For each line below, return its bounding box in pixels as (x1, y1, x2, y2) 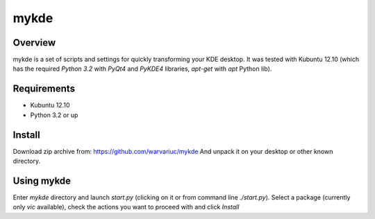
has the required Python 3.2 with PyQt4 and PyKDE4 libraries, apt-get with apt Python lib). (12, 64, 272, 73)
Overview (12, 37, 56, 49)
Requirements (12, 83, 76, 95)
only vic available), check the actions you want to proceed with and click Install (12, 203, 240, 211)
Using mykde (12, 175, 72, 186)
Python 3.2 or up (30, 111, 78, 119)
